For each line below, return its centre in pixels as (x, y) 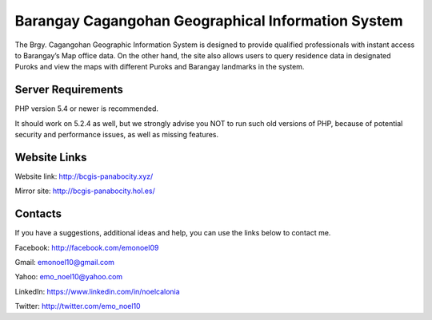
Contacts (38, 214)
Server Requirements (69, 90)
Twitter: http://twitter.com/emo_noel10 (78, 306)
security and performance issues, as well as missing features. (117, 135)
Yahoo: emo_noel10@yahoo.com (69, 277)
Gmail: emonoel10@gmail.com (65, 262)
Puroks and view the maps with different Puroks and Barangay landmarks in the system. (160, 67)
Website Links (51, 157)
